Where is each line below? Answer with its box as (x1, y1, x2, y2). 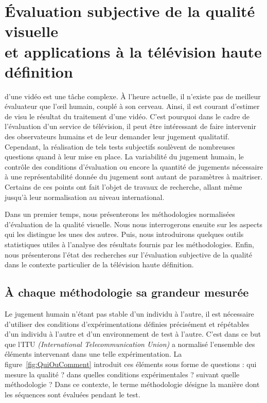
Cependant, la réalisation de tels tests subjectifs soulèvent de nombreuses (5, 141, 235, 152)
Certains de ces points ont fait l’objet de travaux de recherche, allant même (5, 181, 242, 192)
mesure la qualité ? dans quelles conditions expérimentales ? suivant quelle (5, 369, 240, 379)
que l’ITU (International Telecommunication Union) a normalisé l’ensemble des (5, 338, 255, 349)
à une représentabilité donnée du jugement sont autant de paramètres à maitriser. (5, 171, 263, 182)
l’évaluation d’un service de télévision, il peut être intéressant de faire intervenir (5, 121, 256, 132)
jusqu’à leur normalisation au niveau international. (5, 191, 165, 202)
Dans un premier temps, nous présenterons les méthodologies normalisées (5, 209, 235, 219)
